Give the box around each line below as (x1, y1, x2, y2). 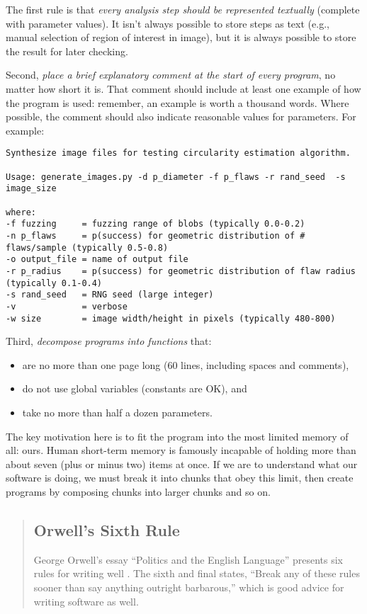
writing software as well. (33, 593, 139, 608)
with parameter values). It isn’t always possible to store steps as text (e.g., (6, 16, 329, 30)
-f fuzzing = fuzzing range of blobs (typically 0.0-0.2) (6, 219, 305, 229)
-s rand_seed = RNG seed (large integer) (6, 290, 214, 300)
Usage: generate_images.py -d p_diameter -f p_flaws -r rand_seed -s (6, 171, 346, 182)
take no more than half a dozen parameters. (22, 404, 213, 419)
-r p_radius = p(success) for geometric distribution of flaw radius (6, 266, 356, 276)
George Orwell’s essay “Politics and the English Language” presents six (33, 552, 343, 567)
